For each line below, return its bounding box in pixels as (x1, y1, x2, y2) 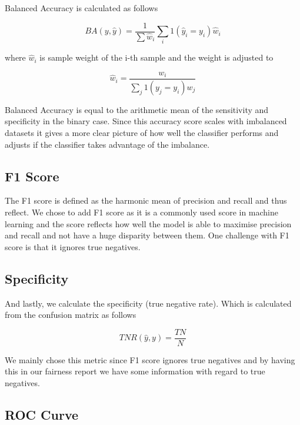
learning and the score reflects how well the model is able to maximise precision (5, 217, 292, 230)
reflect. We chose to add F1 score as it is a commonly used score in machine (5, 206, 279, 218)
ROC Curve (5, 406, 79, 424)
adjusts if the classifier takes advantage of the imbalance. (5, 138, 210, 150)
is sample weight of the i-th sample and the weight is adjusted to (39, 51, 274, 64)
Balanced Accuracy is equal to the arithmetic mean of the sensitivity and (5, 103, 269, 115)
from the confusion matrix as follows (5, 308, 136, 321)
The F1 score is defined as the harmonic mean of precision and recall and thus (5, 194, 287, 207)
